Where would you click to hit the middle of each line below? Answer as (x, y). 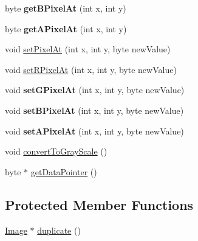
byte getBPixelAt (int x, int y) (66, 8)
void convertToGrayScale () (56, 151)
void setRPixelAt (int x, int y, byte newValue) (91, 69)
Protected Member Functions (99, 204)
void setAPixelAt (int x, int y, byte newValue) (94, 131)
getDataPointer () (64, 171)
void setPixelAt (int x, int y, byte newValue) (88, 49)
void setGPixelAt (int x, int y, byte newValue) (95, 90)
